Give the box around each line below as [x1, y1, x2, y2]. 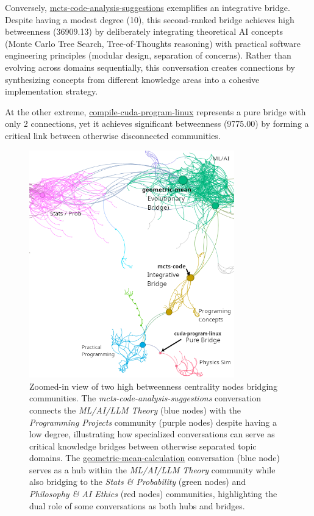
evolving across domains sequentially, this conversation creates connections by [5, 60, 295, 73]
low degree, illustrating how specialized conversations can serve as [29, 428, 275, 440]
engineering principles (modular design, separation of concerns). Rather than [5, 49, 291, 62]
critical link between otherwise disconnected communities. [5, 129, 221, 142]
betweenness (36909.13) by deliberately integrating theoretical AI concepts [5, 25, 284, 38]
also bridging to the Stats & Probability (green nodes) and [29, 475, 246, 488]
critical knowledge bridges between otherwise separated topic [29, 439, 257, 452]
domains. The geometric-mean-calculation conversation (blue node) [29, 451, 280, 464]
